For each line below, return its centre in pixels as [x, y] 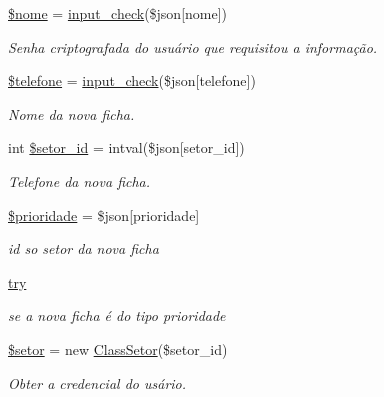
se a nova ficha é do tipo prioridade [117, 315]
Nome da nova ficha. [71, 113]
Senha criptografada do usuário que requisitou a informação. [193, 46]
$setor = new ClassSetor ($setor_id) [118, 348]
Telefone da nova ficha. [79, 180]
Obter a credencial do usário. [97, 382]
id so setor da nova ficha [83, 248]
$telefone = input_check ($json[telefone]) [132, 80]
